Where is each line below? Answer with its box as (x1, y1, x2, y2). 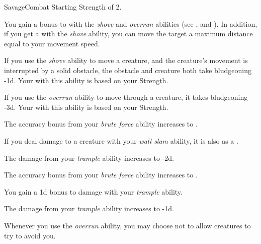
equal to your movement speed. (4, 38, 100, 48)
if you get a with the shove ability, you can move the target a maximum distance (4, 28, 253, 39)
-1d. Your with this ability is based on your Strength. (4, 75, 168, 85)
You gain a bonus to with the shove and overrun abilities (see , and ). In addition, (4, 18, 257, 29)
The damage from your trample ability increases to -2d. (4, 152, 174, 163)
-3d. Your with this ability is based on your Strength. (4, 101, 168, 112)
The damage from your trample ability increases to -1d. (4, 203, 174, 214)
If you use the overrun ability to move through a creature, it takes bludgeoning (4, 92, 248, 102)
